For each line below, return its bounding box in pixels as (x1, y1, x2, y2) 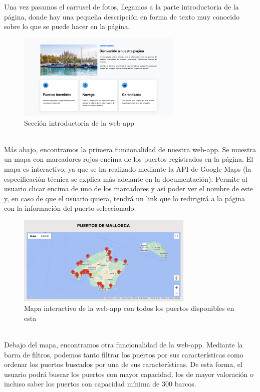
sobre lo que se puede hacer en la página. (4, 21, 130, 32)
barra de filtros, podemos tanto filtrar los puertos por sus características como (4, 349, 243, 359)
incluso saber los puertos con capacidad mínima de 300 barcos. (4, 378, 196, 389)
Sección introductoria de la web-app (24, 117, 134, 128)
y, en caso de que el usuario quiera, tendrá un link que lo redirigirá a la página (4, 193, 245, 203)
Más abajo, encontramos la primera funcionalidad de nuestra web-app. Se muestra (4, 144, 256, 154)
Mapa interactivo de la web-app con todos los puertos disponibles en (24, 303, 234, 313)
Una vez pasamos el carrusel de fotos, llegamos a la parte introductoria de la (4, 2, 239, 12)
